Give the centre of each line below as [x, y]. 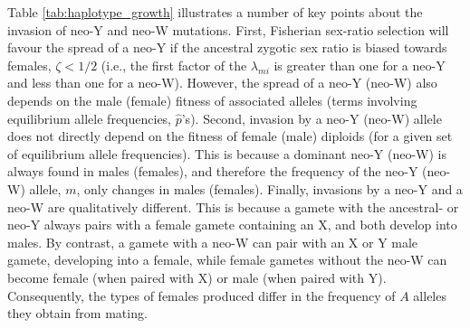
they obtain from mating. [77, 313]
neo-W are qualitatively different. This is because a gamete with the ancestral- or [233, 206]
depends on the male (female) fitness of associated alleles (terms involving [212, 100]
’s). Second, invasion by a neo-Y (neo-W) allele [312, 118]
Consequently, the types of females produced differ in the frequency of [201, 295]
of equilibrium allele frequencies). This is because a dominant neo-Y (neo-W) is [227, 153]
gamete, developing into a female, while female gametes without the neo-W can [227, 260]
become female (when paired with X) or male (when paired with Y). [197, 277]
